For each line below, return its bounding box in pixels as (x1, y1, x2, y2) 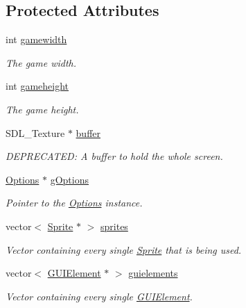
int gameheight (6, 79, 69, 93)
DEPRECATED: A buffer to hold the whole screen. (6, 149, 223, 163)
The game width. (6, 55, 76, 70)
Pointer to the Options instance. (6, 195, 143, 210)
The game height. (6, 102, 79, 116)
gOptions (50, 172, 89, 186)
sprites (100, 218, 128, 233)
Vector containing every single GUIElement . (6, 289, 193, 303)
